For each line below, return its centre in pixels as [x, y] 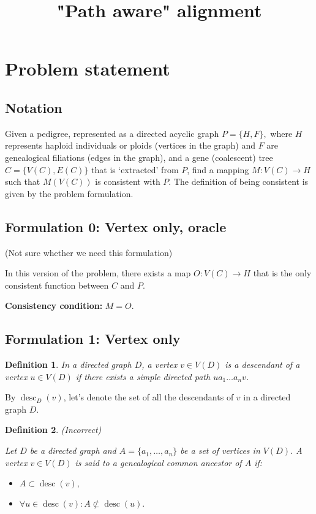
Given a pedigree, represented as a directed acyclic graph [112, 133]
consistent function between [57, 285]
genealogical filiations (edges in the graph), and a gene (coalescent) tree [139, 157]
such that [23, 181]
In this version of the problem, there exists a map [98, 273]
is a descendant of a [262, 364]
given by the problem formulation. [69, 193]
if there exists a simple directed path [143, 376]
